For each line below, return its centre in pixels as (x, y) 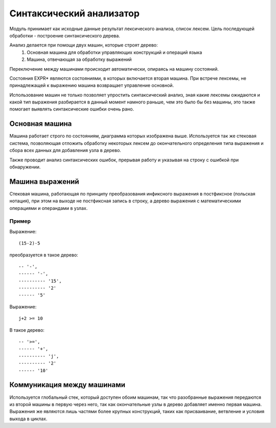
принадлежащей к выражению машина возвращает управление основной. (92, 85)
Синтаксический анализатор (75, 13)
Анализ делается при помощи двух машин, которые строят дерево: (84, 45)
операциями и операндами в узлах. (49, 208)
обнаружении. (25, 167)
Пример (20, 221)
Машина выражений (44, 181)
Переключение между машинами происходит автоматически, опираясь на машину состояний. (114, 69)
